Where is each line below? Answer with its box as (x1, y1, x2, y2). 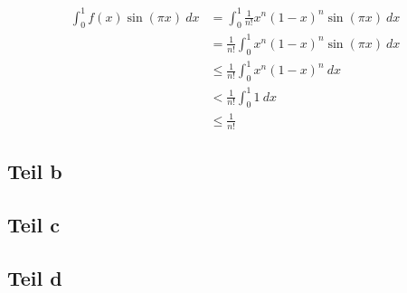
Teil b (7, 157, 62, 185)
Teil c (7, 210, 61, 238)
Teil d (7, 263, 62, 291)
